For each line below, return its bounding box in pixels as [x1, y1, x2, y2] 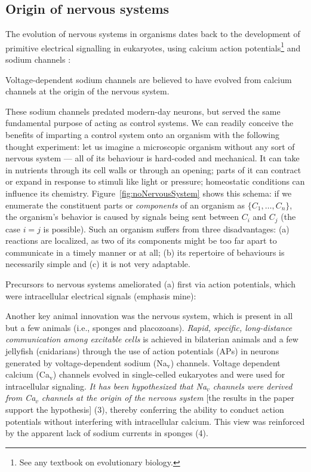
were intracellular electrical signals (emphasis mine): [5, 289, 196, 302]
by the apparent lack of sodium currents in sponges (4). [5, 427, 208, 439]
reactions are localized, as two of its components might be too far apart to [5, 234, 277, 247]
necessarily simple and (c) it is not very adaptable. [5, 258, 190, 270]
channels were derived [213, 379, 292, 392]
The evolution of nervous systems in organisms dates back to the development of [5, 27, 300, 40]
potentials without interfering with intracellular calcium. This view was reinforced [5, 415, 305, 427]
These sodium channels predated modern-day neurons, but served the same [5, 105, 281, 117]
